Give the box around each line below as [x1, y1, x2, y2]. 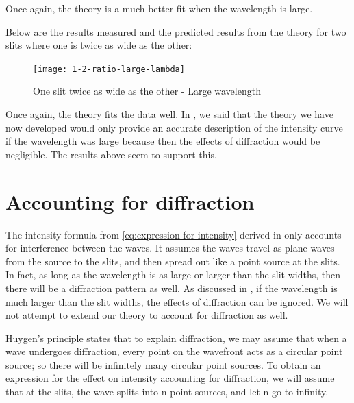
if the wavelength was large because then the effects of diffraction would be [5, 134, 320, 148]
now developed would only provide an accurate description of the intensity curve [5, 120, 343, 134]
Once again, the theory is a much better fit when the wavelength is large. [5, 1, 313, 15]
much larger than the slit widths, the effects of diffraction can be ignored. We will [5, 294, 349, 308]
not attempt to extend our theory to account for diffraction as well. [5, 308, 288, 322]
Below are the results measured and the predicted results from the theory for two [5, 24, 346, 38]
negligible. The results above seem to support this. [5, 147, 217, 161]
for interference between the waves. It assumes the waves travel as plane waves [5, 241, 335, 255]
